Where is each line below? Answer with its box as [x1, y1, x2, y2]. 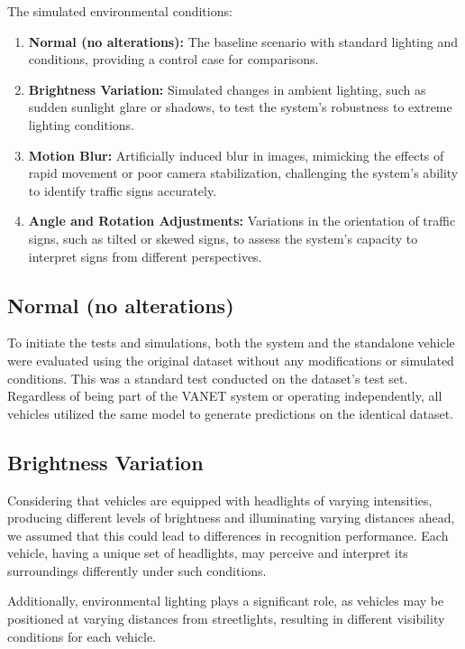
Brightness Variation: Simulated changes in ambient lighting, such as [28, 79, 426, 98]
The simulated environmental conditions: [7, 2, 232, 20]
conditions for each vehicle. [7, 626, 157, 645]
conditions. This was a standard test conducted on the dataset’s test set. [7, 368, 408, 387]
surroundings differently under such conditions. [7, 561, 267, 579]
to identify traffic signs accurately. [28, 181, 217, 199]
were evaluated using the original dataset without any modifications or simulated [7, 350, 454, 369]
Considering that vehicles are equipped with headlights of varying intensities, [7, 490, 433, 509]
